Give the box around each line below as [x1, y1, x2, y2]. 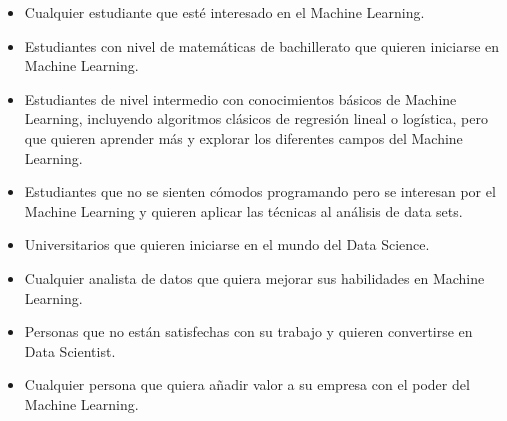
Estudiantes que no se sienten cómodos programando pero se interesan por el [24, 181, 496, 202]
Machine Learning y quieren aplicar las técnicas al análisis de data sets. [24, 200, 463, 221]
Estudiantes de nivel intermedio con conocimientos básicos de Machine [24, 88, 457, 109]
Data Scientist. [24, 340, 116, 361]
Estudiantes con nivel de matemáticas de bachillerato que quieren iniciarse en [24, 35, 500, 56]
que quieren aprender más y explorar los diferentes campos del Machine [24, 127, 463, 148]
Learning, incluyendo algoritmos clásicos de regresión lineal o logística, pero [24, 108, 488, 129]
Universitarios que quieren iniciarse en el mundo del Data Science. [24, 234, 430, 255]
